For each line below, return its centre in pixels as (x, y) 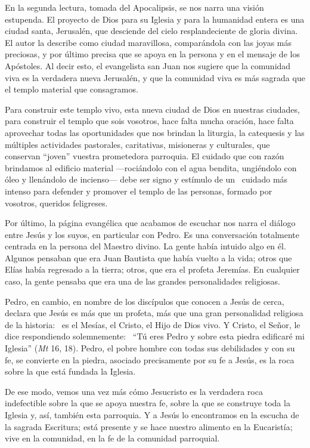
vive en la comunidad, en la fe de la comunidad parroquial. (112, 438)
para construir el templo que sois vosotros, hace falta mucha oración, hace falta (149, 121)
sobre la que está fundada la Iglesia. (70, 371)
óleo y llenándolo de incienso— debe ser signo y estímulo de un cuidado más (146, 179)
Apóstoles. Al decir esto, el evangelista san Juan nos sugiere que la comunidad (148, 65)
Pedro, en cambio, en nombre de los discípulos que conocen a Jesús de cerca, (145, 301)
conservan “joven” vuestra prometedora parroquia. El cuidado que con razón (145, 156)
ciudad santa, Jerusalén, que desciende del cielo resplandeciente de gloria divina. (151, 31)
